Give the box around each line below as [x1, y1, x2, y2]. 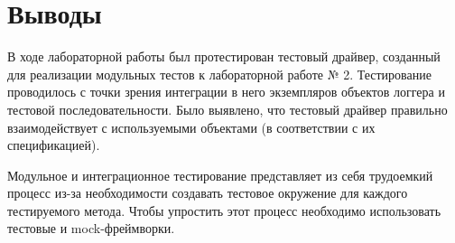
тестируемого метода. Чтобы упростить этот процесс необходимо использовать [7, 201, 441, 220]
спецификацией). [7, 136, 100, 154]
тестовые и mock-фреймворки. [7, 219, 175, 238]
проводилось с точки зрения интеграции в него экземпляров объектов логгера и [7, 82, 445, 101]
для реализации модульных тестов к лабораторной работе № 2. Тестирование [7, 64, 432, 83]
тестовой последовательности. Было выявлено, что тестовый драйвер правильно [7, 99, 448, 118]
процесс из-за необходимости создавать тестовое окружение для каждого [7, 183, 408, 202]
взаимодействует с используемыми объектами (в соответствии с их [7, 117, 376, 136]
